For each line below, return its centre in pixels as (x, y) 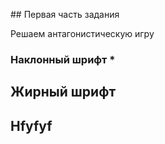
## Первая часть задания (65, 14)
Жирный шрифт (63, 92)
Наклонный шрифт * (63, 59)
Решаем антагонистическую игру (82, 33)
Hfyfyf (31, 125)
